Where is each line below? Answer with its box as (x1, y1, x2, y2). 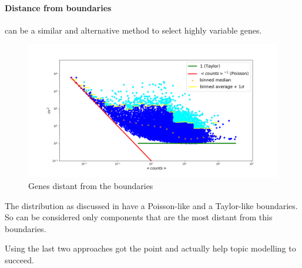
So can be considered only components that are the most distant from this (5, 211, 273, 223)
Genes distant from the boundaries (28, 180, 153, 192)
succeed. (5, 254, 34, 266)
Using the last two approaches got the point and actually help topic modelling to (5, 242, 296, 254)
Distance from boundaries (5, 1, 112, 14)
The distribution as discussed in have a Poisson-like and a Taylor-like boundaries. (5, 199, 298, 211)
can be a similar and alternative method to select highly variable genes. (5, 24, 262, 36)
